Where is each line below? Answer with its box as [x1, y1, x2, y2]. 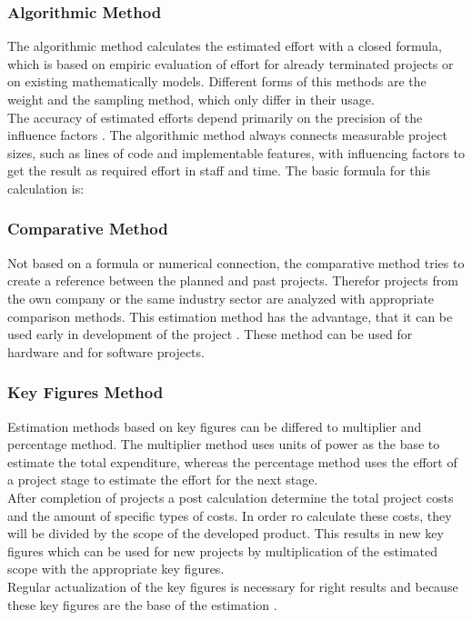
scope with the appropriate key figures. [7, 559, 225, 578]
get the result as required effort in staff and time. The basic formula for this [7, 161, 430, 180]
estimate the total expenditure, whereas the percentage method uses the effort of [7, 452, 457, 471]
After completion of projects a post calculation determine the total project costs [7, 487, 454, 506]
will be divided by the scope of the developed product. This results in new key [7, 524, 444, 543]
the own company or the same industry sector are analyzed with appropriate [7, 288, 435, 307]
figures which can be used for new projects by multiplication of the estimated [7, 541, 437, 560]
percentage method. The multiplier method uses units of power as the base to [7, 435, 440, 454]
